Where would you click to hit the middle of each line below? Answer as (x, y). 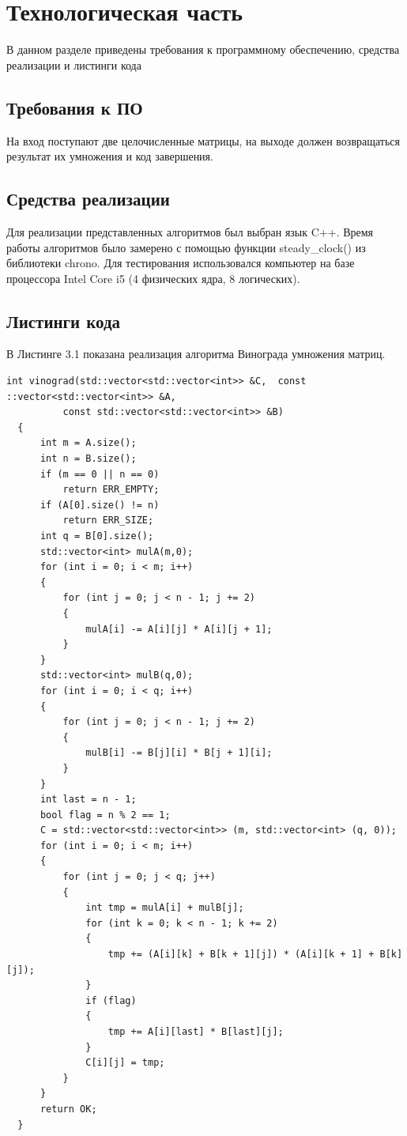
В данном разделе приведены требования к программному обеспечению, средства (203, 49)
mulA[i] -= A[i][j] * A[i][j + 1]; (179, 629)
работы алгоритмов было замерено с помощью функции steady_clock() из (186, 247)
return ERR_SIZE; (108, 521)
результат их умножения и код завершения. (110, 156)
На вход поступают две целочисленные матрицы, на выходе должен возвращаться (203, 140)
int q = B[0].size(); (97, 536)
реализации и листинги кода (74, 64)
